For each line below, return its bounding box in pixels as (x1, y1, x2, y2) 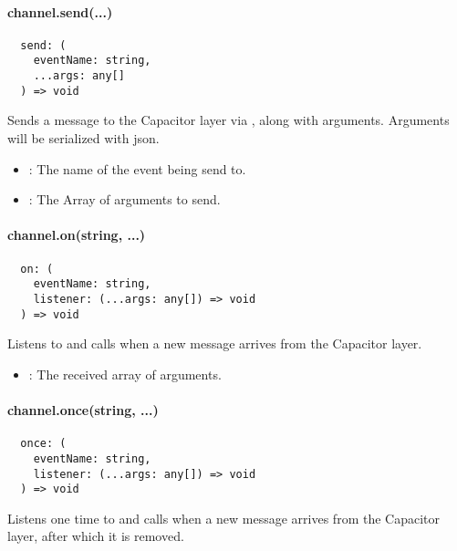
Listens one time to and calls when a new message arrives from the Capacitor (7, 508, 441, 527)
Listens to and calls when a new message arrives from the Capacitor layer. (7, 334, 422, 353)
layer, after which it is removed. (7, 526, 184, 546)
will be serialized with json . (7, 129, 160, 148)
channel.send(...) (7, 2, 113, 21)
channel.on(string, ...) (7, 225, 146, 244)
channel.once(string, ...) (7, 400, 159, 419)
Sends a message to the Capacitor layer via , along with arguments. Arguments (7, 110, 450, 130)
